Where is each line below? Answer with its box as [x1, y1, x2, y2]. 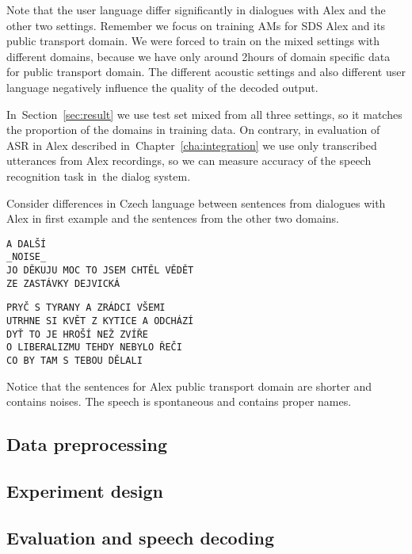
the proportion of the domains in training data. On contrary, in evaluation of [6, 121, 380, 138]
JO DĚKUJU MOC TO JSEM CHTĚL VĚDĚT [6, 265, 194, 277]
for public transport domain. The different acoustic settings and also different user [6, 63, 406, 80]
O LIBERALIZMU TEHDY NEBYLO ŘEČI [6, 342, 182, 353]
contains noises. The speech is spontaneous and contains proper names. [6, 393, 352, 410]
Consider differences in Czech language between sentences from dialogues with [6, 194, 386, 211]
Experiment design [6, 478, 164, 502]
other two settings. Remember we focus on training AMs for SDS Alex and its [6, 17, 386, 33]
